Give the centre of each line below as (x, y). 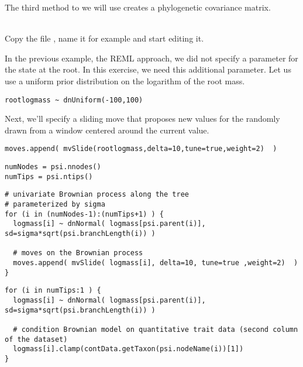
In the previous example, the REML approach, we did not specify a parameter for (151, 58)
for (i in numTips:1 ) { (53, 291)
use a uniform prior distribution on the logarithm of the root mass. (125, 80)
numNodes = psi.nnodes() (53, 167)
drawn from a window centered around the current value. (107, 130)
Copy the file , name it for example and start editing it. (104, 38)
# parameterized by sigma (55, 205)
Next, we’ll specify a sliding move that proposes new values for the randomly (142, 119)
